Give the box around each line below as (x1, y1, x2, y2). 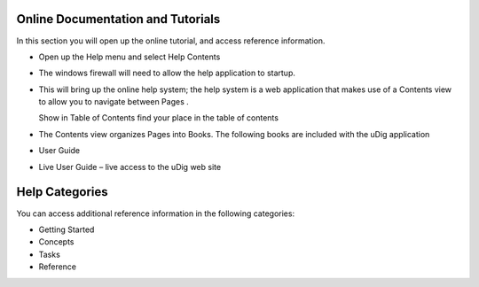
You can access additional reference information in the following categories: (16, 208, 295, 219)
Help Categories (16, 184, 108, 199)
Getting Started (38, 224, 95, 235)
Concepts (38, 237, 75, 247)
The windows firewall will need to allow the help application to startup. (38, 67, 296, 79)
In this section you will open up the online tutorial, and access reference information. (16, 35, 326, 46)
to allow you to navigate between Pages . (38, 97, 190, 107)
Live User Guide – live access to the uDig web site (38, 161, 222, 172)
